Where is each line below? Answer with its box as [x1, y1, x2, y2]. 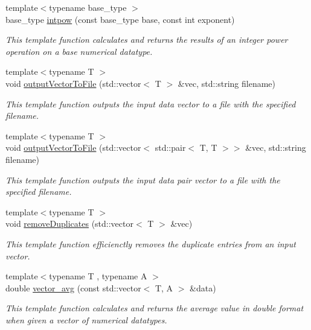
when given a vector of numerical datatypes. [5, 313, 167, 326]
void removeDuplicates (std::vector [5, 217, 133, 230]
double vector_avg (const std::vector [5, 281, 141, 294]
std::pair [155, 141, 186, 154]
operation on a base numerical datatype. [5, 45, 153, 57]
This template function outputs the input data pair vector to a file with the [5, 173, 280, 186]
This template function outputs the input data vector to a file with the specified [5, 97, 296, 110]
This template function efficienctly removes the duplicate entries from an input [5, 237, 296, 250]
